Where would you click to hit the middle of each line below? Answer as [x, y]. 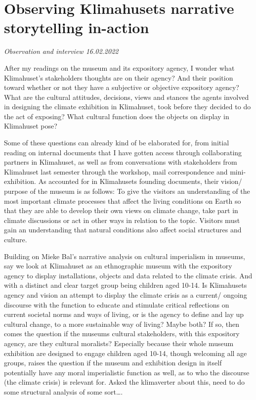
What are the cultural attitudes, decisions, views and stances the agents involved [127, 97]
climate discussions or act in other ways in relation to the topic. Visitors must [122, 220]
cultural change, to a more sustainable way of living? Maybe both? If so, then [122, 324]
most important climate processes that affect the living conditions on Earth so [123, 200]
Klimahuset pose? [31, 126]
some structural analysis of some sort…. [64, 391]
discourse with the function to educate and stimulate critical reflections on [117, 304]
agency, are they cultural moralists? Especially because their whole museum [119, 343]
